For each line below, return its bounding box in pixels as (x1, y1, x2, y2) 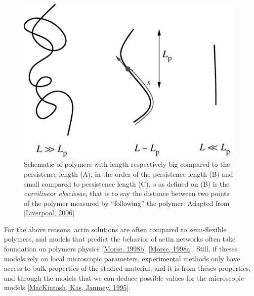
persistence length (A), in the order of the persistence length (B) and (24, 168, 233, 179)
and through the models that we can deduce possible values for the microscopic (4, 272, 244, 283)
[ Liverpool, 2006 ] (24, 207, 75, 218)
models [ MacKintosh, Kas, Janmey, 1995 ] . (4, 282, 130, 293)
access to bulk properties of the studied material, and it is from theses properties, (4, 263, 251, 273)
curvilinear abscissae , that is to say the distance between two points (24, 188, 230, 198)
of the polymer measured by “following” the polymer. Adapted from (24, 197, 230, 208)
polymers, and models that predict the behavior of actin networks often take (4, 234, 236, 244)
